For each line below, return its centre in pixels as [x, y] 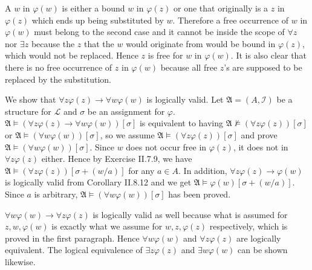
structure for [28, 111]
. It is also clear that [268, 55]
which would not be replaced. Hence [72, 55]
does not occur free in [166, 146]
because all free [189, 67]
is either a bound [93, 8]
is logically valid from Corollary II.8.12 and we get [98, 182]
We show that [31, 99]
